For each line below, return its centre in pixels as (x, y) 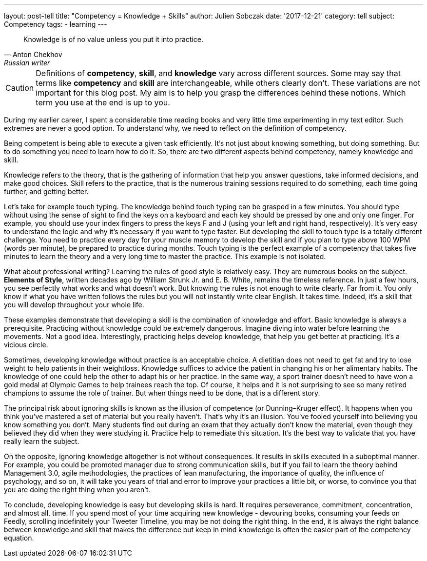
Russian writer (27, 63)
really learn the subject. (42, 441)
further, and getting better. (46, 191)
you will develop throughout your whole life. (74, 305)
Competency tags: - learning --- (56, 24)
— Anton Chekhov (33, 54)
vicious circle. (26, 345)
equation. (19, 538)
